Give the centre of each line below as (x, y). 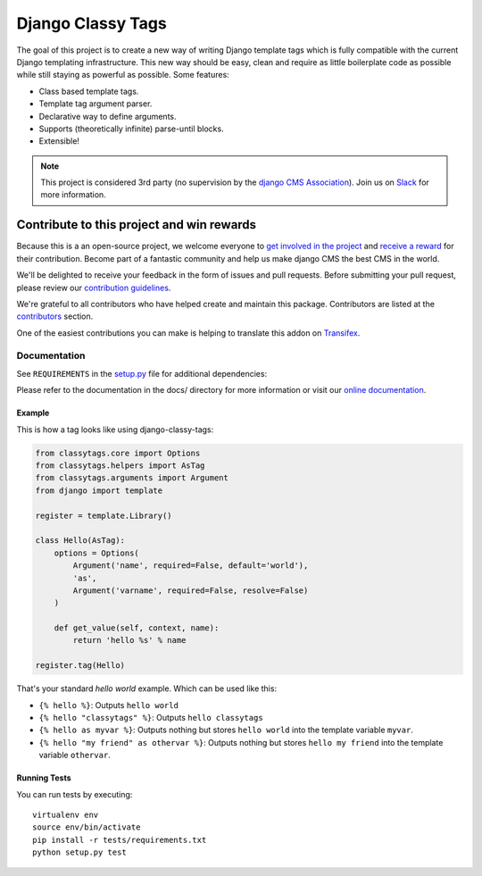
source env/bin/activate (87, 827)
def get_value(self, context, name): (137, 628)
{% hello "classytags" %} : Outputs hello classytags (151, 718)
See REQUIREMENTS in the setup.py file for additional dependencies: (142, 373)
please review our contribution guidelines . (94, 288)
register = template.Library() (104, 515)
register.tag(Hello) (80, 666)
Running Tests (44, 778)
